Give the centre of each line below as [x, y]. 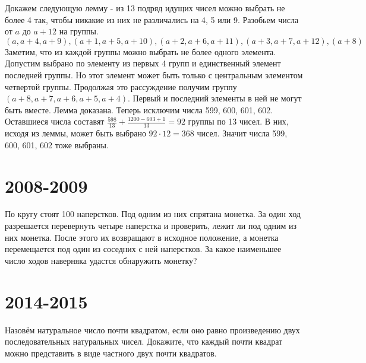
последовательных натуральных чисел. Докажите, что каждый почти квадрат [144, 341]
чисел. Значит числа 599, [242, 133]
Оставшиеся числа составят [55, 121]
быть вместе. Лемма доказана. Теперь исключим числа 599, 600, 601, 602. [139, 109]
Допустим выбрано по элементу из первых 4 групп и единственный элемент [143, 63]
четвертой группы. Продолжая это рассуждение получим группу [121, 86]
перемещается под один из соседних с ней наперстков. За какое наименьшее [143, 249]
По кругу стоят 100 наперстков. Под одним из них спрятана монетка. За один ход [153, 214]
